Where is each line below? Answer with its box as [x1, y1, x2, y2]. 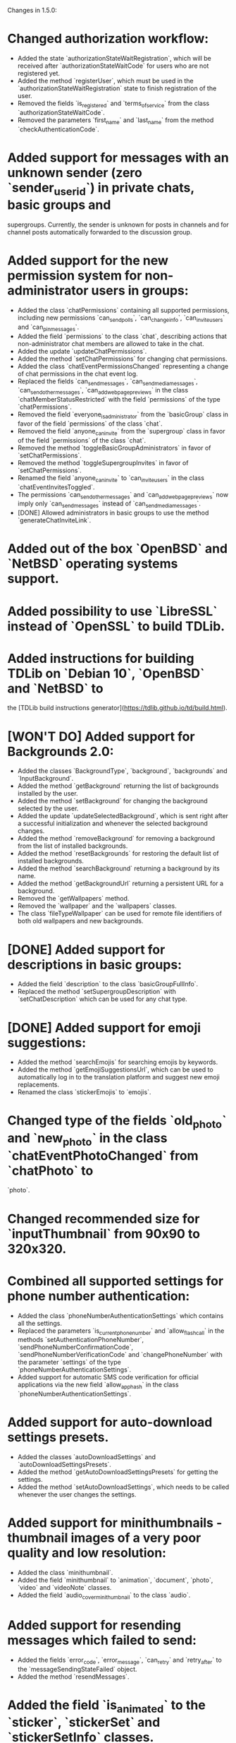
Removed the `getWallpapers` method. [17, 894, 130, 903]
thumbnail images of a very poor [7, 1530, 201, 1546]
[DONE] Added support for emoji [7, 1019, 201, 1036]
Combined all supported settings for [7, 1273, 224, 1289]
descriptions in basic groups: [7, 957, 182, 973]
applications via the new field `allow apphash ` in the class [17, 1380, 179, 1391]
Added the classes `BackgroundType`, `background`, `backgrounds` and [17, 767, 228, 775]
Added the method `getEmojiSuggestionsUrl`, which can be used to [17, 1065, 213, 1074]
